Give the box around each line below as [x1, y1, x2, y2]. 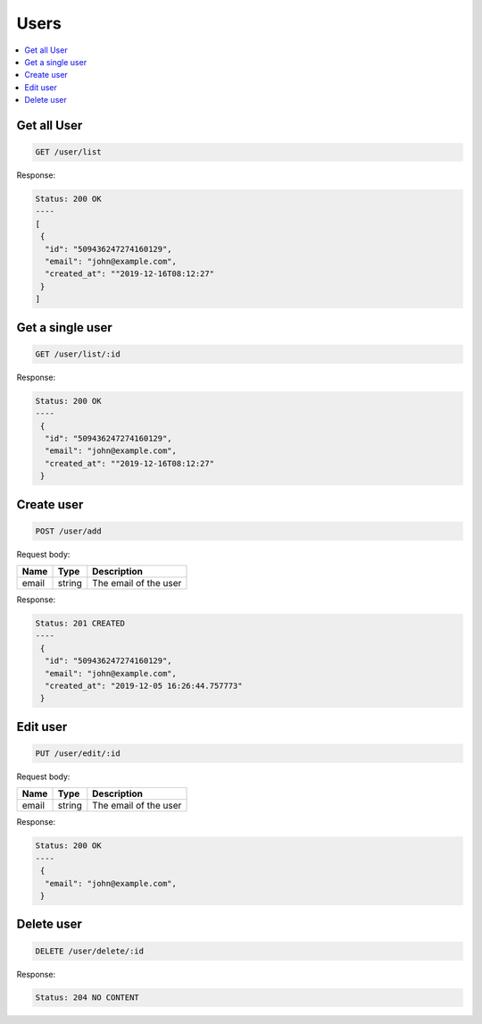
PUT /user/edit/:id [35, 749, 120, 759]
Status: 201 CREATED [35, 618, 125, 629]
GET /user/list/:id [35, 348, 120, 359]
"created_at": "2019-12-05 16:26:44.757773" [45, 681, 243, 692]
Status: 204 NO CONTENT [35, 993, 140, 1003]
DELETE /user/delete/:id [35, 945, 145, 956]
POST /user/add [35, 525, 102, 536]
